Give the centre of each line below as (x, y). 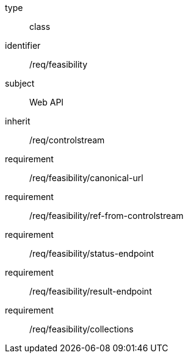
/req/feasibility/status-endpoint (92, 253)
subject (20, 83)
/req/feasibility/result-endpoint (91, 291)
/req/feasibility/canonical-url (86, 178)
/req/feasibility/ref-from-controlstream (107, 216)
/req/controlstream (67, 140)
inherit (18, 121)
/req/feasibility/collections (81, 329)
